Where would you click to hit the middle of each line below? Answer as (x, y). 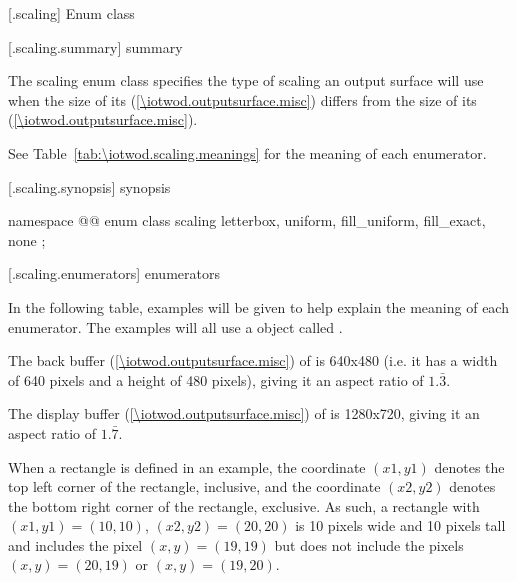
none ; (27, 239)
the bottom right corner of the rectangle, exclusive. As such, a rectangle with (244, 505)
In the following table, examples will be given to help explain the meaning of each (258, 306)
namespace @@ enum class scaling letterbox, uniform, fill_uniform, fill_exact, (247, 220)
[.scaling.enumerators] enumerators (114, 273)
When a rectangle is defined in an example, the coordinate (187, 466)
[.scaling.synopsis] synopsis (89, 186)
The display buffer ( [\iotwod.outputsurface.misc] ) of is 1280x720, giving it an (244, 413)
